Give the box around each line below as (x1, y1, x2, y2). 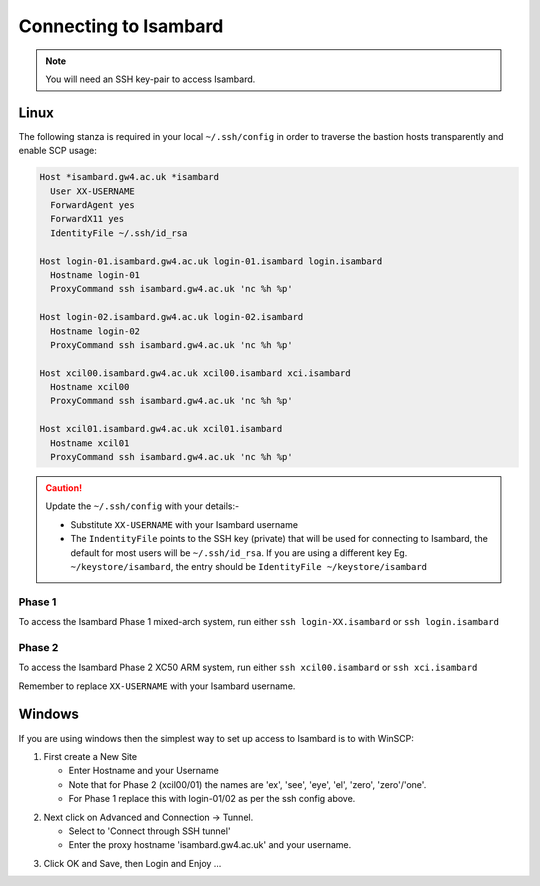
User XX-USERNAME (50, 185, 135, 197)
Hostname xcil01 (50, 437, 130, 449)
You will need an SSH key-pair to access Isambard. (45, 73, 256, 85)
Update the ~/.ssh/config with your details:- (45, 500, 240, 512)
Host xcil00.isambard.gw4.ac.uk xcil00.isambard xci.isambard (39, 367, 351, 379)
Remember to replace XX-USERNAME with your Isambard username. (18, 680, 296, 692)
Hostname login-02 (50, 325, 140, 337)
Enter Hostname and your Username (68, 765, 219, 777)
